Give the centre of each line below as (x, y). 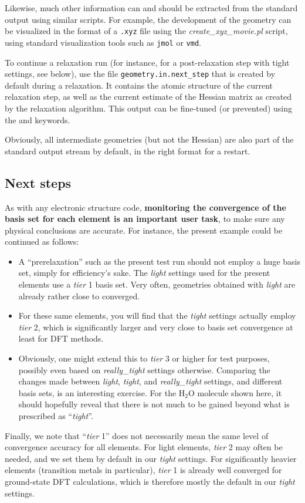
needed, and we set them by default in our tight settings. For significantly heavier (151, 458)
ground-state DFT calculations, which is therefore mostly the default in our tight (150, 481)
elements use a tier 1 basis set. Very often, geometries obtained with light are (157, 284)
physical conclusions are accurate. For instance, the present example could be (144, 230)
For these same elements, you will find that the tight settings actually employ (157, 315)
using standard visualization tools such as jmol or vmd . (103, 42)
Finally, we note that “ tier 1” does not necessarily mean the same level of (137, 435)
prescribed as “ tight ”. (56, 416)
